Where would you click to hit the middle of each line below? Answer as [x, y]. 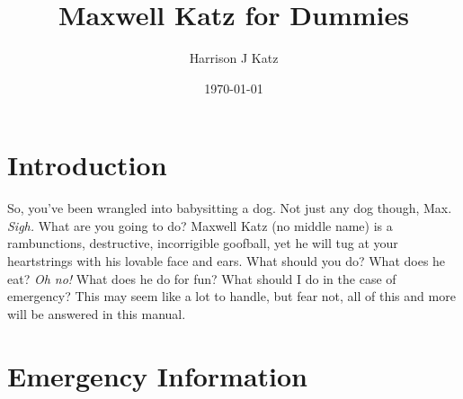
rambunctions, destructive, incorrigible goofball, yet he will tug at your [203, 243]
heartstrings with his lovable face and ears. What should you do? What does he [227, 261]
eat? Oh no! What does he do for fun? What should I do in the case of [202, 278]
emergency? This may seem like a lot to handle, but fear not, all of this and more [231, 296]
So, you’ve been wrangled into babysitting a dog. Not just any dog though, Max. [230, 208]
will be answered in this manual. [97, 313]
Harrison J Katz [234, 58]
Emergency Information [158, 375]
